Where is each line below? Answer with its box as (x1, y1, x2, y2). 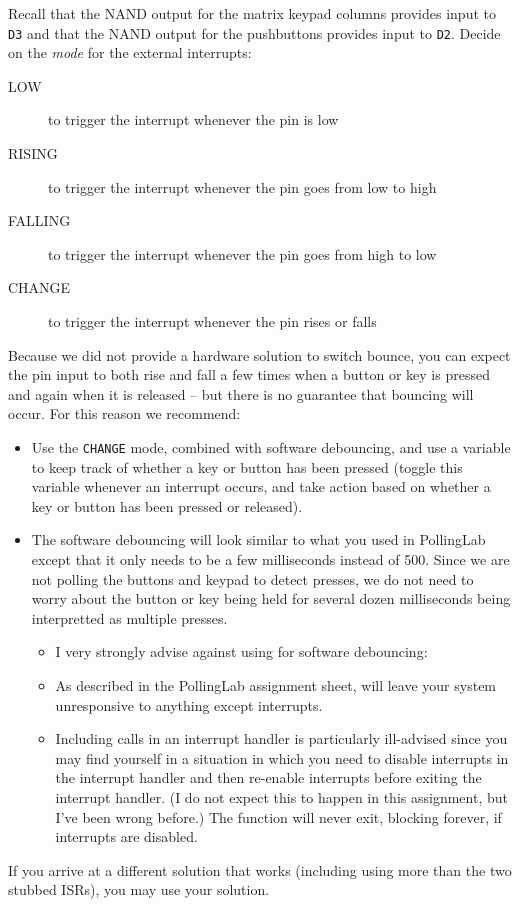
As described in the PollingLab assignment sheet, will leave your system (55, 674, 497, 695)
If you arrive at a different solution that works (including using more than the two (8, 859, 512, 880)
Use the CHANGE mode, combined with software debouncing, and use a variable (31, 436, 511, 457)
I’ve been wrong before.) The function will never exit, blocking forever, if (55, 806, 502, 827)
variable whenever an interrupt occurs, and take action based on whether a (31, 476, 491, 497)
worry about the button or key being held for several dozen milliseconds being (31, 588, 511, 609)
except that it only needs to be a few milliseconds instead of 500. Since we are (31, 549, 510, 569)
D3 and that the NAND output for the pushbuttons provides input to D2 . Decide (8, 22, 501, 43)
